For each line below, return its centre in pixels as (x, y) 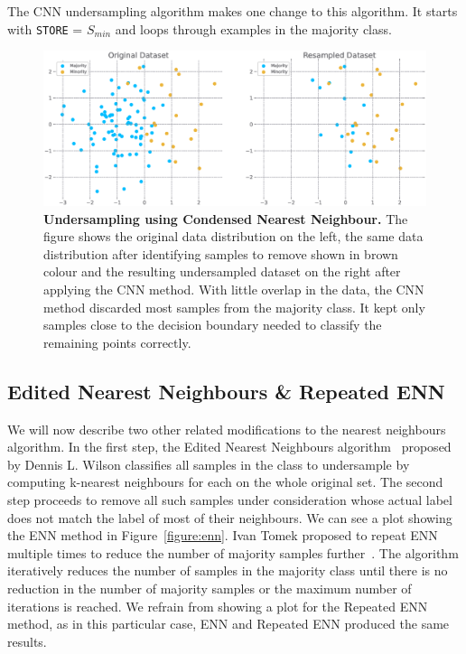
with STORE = (45, 28)
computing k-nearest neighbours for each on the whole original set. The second (225, 482)
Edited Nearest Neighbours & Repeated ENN (226, 391)
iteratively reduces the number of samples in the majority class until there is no (228, 570)
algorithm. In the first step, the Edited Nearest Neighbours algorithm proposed (229, 447)
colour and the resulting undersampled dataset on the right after (222, 271)
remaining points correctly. (117, 342)
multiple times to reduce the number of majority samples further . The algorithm (233, 552)
